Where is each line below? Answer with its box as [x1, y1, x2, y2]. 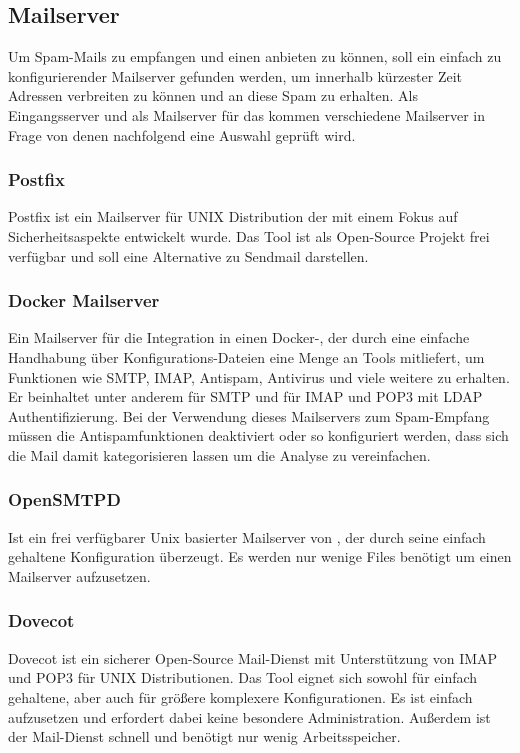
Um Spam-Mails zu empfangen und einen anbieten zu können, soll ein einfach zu [8, 46, 502, 67]
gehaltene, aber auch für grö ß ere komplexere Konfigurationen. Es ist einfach [8, 686, 473, 707]
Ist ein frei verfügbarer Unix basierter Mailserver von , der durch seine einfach [8, 526, 486, 547]
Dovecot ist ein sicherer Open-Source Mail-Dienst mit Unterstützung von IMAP [8, 647, 498, 668]
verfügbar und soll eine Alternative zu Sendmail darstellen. [8, 245, 369, 266]
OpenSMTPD [8, 487, 121, 512]
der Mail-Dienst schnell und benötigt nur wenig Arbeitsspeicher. [8, 726, 401, 747]
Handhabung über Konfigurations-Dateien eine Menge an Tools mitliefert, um [8, 346, 485, 367]
